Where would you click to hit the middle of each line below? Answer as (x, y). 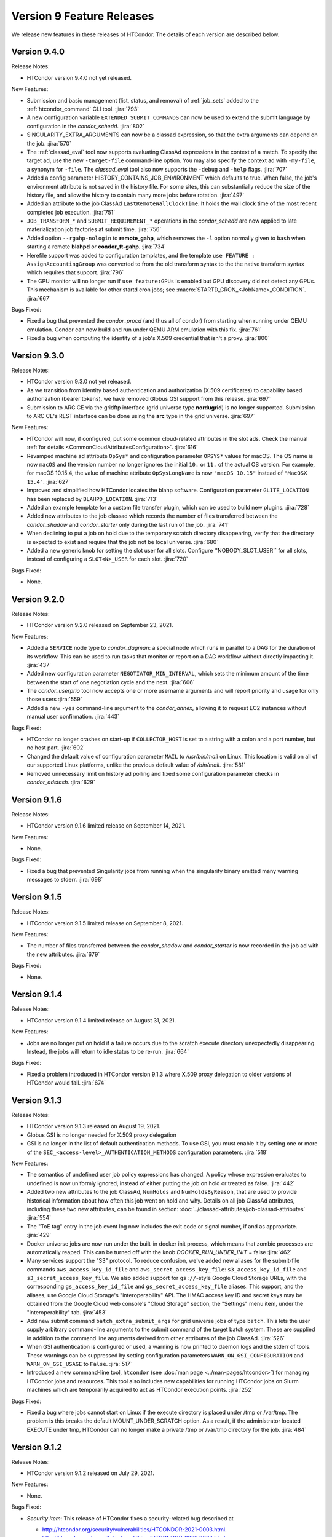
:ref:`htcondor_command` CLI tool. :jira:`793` (83, 109)
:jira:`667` (39, 298)
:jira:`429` (39, 1235)
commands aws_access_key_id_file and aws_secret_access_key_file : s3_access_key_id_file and (167, 1269)
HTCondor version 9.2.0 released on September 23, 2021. (100, 625)
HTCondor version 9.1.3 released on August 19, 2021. (94, 1126)
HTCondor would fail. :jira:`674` (66, 1083)
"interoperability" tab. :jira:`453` (67, 1312)
